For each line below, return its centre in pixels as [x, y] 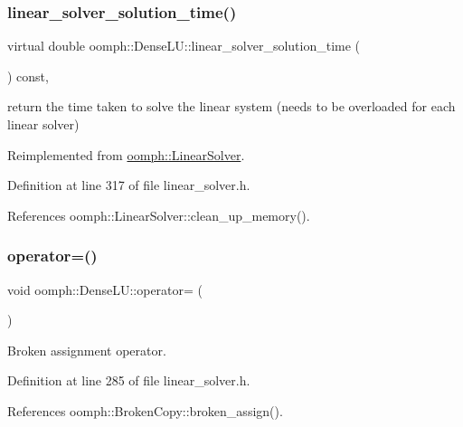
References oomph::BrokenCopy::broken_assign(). [145, 410]
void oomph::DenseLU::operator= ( [105, 289]
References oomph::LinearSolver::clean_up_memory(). [159, 215]
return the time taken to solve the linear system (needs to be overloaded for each [231, 106]
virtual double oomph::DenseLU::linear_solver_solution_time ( [184, 46]
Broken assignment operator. [87, 350]
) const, [28, 76]
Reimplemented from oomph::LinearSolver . [126, 154]
